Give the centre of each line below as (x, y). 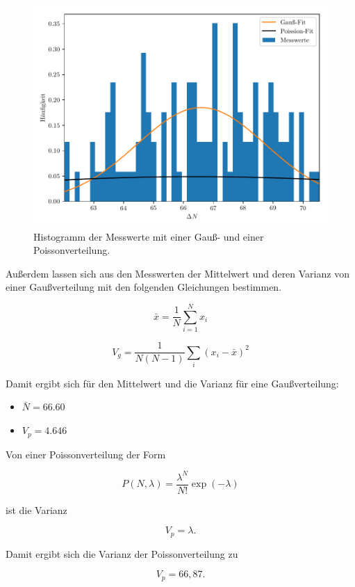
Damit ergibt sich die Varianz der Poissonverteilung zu (122, 553)
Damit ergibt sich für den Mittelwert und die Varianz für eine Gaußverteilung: (172, 383)
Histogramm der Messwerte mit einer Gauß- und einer (149, 236)
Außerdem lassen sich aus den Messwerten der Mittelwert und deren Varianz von (177, 273)
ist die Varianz (36, 509)
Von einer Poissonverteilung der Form (86, 454)
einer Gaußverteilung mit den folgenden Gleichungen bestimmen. (144, 287)
